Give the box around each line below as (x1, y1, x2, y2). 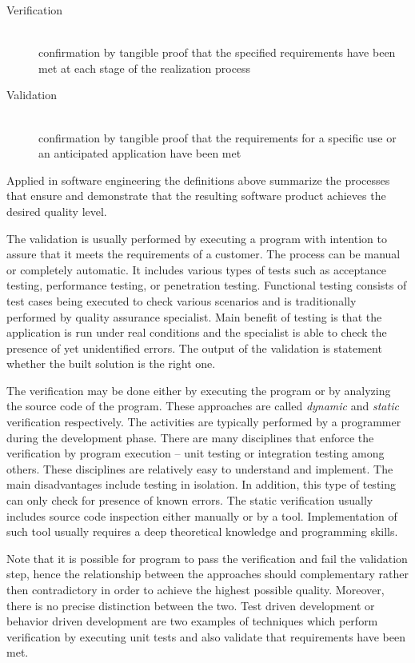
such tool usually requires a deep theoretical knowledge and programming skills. (6, 523, 398, 540)
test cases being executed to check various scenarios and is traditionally (6, 292, 357, 309)
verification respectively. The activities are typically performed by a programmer (6, 413, 401, 430)
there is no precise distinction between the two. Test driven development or (6, 597, 375, 613)
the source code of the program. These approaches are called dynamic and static (6, 397, 399, 414)
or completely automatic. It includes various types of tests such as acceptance (6, 261, 386, 278)
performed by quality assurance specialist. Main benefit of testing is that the (6, 308, 382, 325)
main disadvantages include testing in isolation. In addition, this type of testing (6, 476, 397, 493)
